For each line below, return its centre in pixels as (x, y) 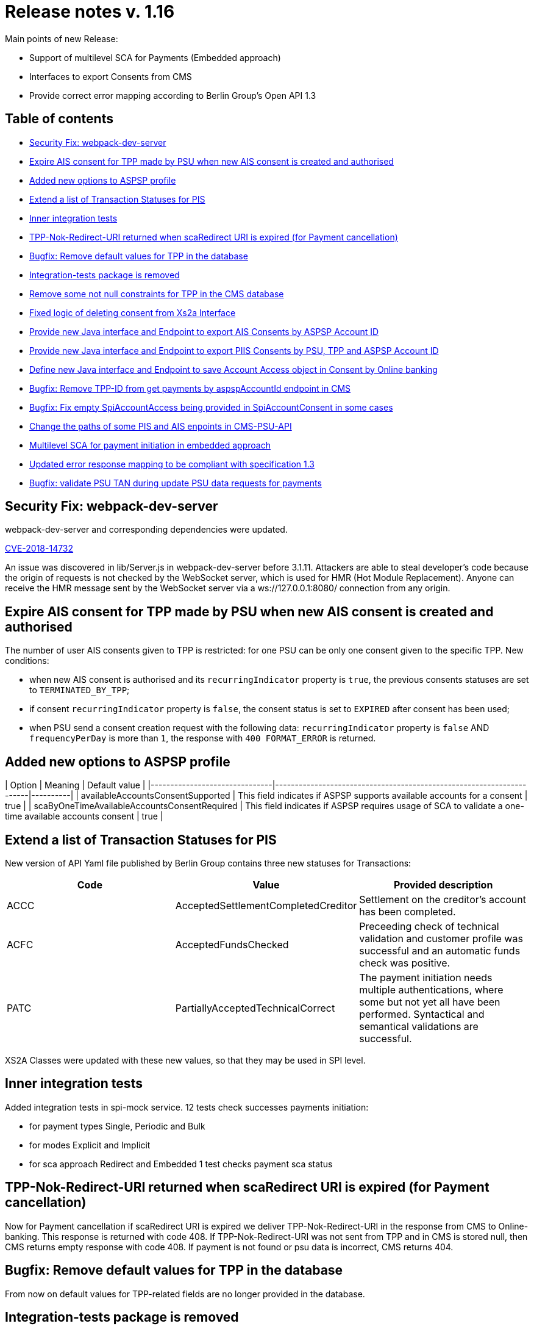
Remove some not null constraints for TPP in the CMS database (157, 294)
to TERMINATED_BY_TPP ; (80, 690)
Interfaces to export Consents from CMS (111, 76)
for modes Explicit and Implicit (90, 1145)
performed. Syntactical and (422, 1014)
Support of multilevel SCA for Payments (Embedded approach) (155, 57)
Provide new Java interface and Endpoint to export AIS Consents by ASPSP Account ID (204, 331)
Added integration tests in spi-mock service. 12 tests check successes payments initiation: (187, 1107)
